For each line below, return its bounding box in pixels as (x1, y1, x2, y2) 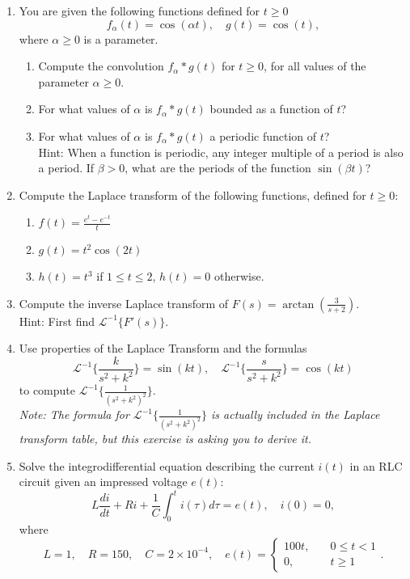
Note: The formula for (19, 406, 129, 423)
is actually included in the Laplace (210, 406, 380, 423)
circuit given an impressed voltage (19, 473, 188, 490)
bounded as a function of (209, 100, 333, 117)
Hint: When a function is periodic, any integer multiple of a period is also (38, 143, 404, 160)
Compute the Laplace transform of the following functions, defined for (19, 186, 366, 203)
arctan (282, 298, 315, 311)
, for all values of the (264, 57, 366, 74)
